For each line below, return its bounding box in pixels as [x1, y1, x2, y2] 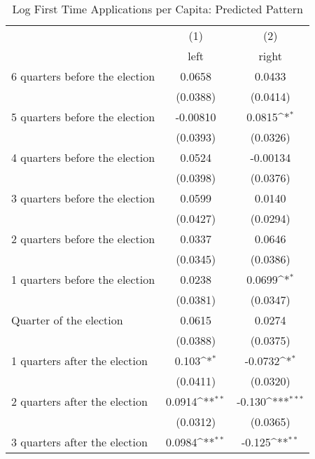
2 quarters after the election [11, 393, 148, 409]
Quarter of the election [11, 312, 123, 328]
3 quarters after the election [11, 434, 148, 450]
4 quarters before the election [11, 149, 155, 165]
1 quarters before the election [11, 271, 155, 287]
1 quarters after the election [11, 352, 148, 369]
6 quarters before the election [11, 68, 155, 84]
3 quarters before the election [11, 190, 155, 206]
